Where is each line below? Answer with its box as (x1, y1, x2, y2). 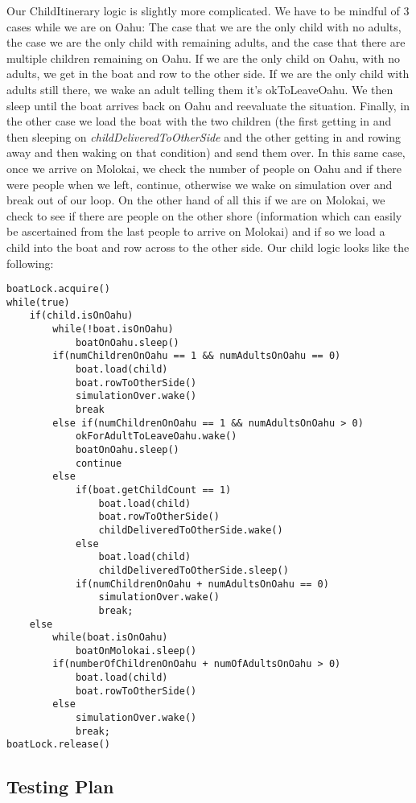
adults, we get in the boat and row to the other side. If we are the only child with (6, 65, 410, 82)
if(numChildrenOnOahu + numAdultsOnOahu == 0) (75, 578, 329, 590)
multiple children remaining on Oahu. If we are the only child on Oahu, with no (6, 49, 400, 66)
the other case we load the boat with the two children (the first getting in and (6, 113, 392, 130)
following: (6, 254, 54, 271)
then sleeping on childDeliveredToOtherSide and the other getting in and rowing (6, 128, 402, 145)
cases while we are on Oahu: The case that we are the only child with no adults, (6, 18, 402, 35)
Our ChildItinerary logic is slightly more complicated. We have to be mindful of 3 (6, 2, 410, 19)
